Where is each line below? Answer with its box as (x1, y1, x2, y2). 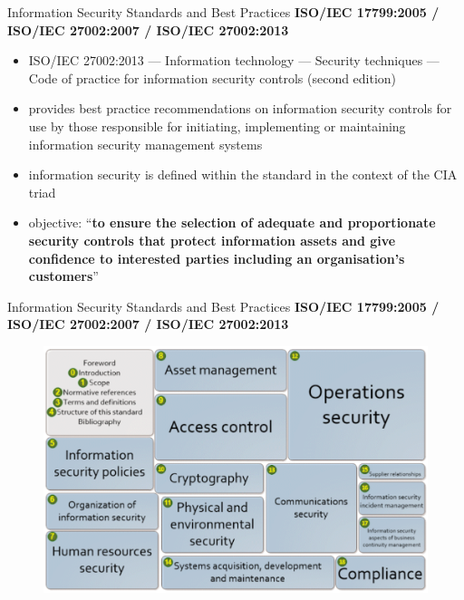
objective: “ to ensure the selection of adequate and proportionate (28, 213, 436, 232)
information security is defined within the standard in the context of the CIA (28, 165, 458, 184)
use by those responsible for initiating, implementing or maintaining (28, 116, 406, 135)
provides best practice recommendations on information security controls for (28, 99, 452, 118)
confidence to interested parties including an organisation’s (28, 248, 405, 267)
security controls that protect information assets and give (28, 230, 396, 249)
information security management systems (28, 134, 263, 153)
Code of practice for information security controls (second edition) (28, 68, 397, 87)
